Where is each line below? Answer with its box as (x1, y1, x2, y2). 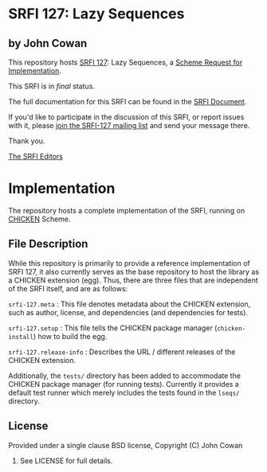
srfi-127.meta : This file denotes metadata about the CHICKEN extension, (8, 299, 251, 309)
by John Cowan (8, 37, 88, 50)
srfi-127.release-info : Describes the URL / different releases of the (8, 347, 236, 357)
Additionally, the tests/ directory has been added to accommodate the (8, 371, 241, 380)
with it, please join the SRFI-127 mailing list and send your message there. (8, 121, 250, 130)
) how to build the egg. (33, 331, 108, 341)
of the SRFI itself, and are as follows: (8, 283, 128, 293)
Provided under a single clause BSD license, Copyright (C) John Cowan (8, 440, 243, 450)
